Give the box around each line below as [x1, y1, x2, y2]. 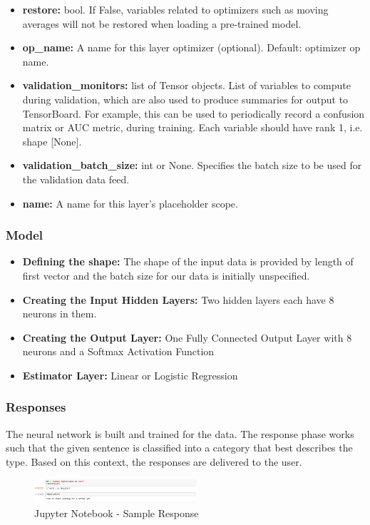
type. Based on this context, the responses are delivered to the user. [6, 454, 302, 469]
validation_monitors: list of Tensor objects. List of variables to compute [22, 78, 351, 93]
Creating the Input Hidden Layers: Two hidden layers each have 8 [22, 292, 334, 307]
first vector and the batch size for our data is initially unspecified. [22, 267, 310, 282]
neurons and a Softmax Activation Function [22, 344, 215, 359]
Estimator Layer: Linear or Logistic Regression [22, 367, 238, 382]
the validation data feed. [22, 171, 130, 186]
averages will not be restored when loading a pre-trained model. [22, 16, 302, 31]
